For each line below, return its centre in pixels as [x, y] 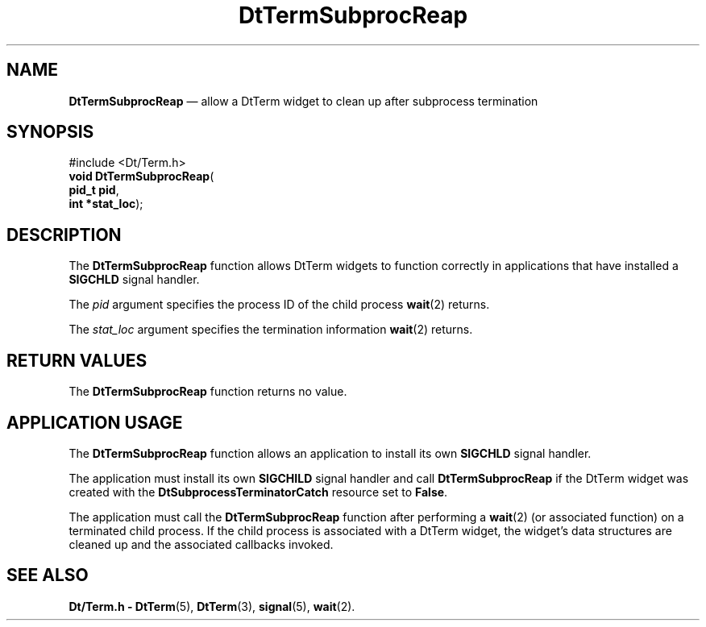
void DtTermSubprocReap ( [141, 176]
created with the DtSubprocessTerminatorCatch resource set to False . [258, 492]
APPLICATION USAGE [95, 422]
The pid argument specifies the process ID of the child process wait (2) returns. [279, 305]
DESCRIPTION [64, 235]
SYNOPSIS [50, 132]
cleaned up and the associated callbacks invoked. [201, 544]
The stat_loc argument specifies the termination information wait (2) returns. [271, 330]
